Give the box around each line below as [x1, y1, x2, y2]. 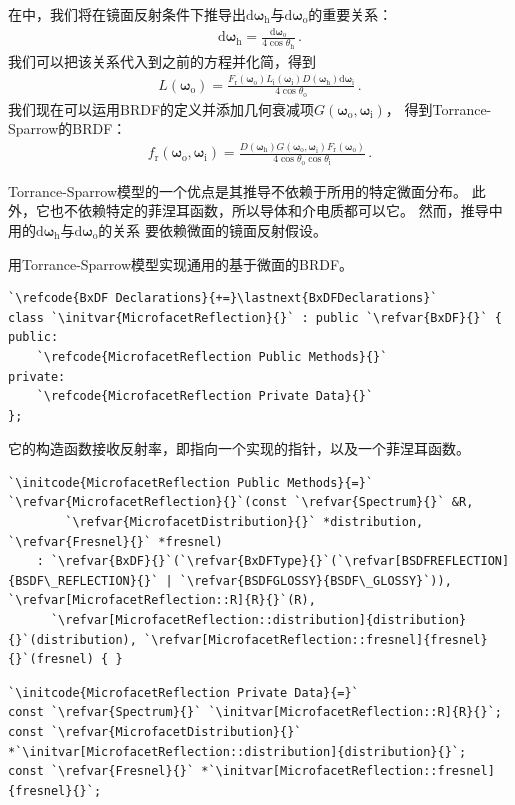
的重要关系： [308, 4, 393, 24]
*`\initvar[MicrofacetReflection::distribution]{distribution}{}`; [8, 744, 467, 759]
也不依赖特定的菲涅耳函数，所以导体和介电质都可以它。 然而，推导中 [49, 200, 503, 221]
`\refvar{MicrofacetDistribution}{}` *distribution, [65, 515, 424, 530]
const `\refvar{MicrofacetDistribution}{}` [8, 725, 302, 739]
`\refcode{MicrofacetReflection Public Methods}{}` [36, 349, 388, 364]
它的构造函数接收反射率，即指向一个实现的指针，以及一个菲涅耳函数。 [8, 438, 470, 459]
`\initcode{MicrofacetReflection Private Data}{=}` [8, 685, 359, 700]
